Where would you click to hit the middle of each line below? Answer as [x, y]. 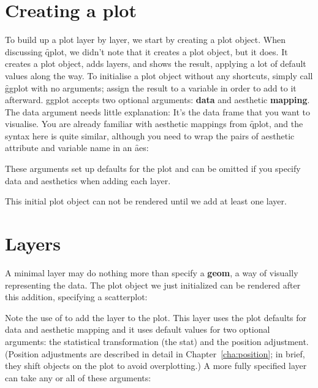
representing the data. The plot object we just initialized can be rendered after [153, 285]
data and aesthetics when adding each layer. [88, 180]
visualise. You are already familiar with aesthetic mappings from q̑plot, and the [154, 124]
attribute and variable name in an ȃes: [77, 148]
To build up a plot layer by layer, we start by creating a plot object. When [145, 40]
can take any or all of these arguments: [78, 377]
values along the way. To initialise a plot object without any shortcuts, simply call [159, 75]
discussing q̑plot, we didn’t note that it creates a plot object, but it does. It [146, 51]
